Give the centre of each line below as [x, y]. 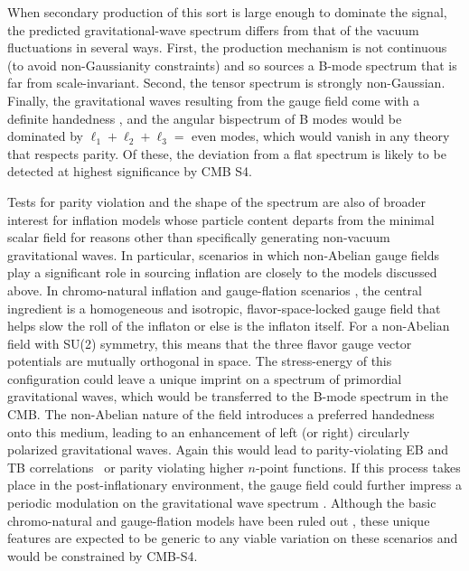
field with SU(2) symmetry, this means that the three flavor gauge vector [210, 343]
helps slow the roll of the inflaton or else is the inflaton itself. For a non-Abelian [229, 326]
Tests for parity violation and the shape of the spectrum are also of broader [217, 201]
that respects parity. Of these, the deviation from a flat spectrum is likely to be [227, 153]
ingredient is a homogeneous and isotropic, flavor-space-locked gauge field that [224, 308]
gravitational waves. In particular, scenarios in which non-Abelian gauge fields [224, 254]
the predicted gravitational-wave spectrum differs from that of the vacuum [213, 29]
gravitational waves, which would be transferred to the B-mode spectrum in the [228, 396]
